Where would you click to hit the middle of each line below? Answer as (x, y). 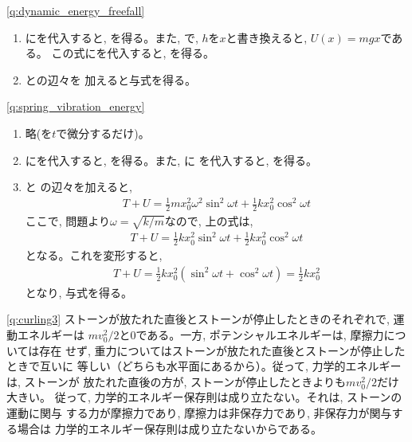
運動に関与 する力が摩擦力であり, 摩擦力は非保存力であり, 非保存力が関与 (199, 413)
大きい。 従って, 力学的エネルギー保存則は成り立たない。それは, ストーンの (204, 397)
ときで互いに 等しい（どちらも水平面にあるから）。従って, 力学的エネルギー (204, 366)
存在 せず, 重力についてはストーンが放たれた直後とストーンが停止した (222, 350)
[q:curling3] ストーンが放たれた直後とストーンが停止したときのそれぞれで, (198, 319)
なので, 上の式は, (209, 221)
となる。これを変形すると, (94, 255)
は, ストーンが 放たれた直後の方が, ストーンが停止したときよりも (177, 381)
